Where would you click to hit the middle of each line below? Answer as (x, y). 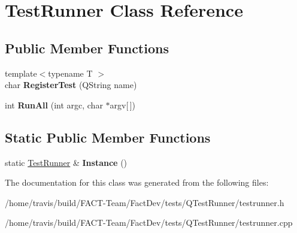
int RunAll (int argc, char (54, 105)
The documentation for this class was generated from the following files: (137, 182)
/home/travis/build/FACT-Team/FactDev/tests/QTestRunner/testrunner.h (145, 202)
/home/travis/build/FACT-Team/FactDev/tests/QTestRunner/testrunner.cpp (149, 223)
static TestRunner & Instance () (66, 162)
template (21, 73)
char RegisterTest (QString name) (71, 85)
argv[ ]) (122, 105)
